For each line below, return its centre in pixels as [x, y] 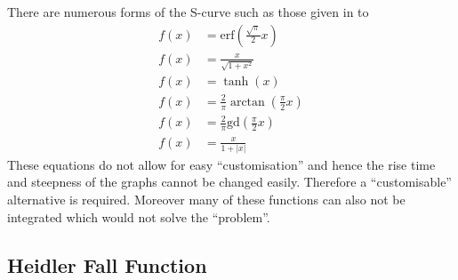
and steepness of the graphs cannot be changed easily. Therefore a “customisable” [229, 182]
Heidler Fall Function [107, 264]
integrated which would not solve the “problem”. [139, 216]
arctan [247, 102]
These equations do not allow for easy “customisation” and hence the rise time [221, 164]
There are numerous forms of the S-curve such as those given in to [188, 12]
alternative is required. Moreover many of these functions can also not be [206, 200]
